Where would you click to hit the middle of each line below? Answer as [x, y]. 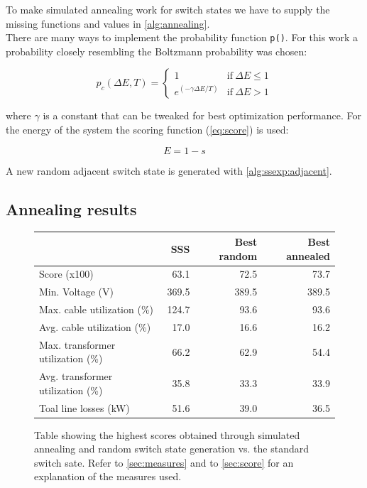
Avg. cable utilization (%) [95, 326]
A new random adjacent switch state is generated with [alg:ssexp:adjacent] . [169, 170]
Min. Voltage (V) [77, 292]
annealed [308, 255]
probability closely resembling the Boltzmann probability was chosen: [157, 51]
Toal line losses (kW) [84, 407]
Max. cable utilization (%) [97, 309]
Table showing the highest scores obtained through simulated [167, 434]
